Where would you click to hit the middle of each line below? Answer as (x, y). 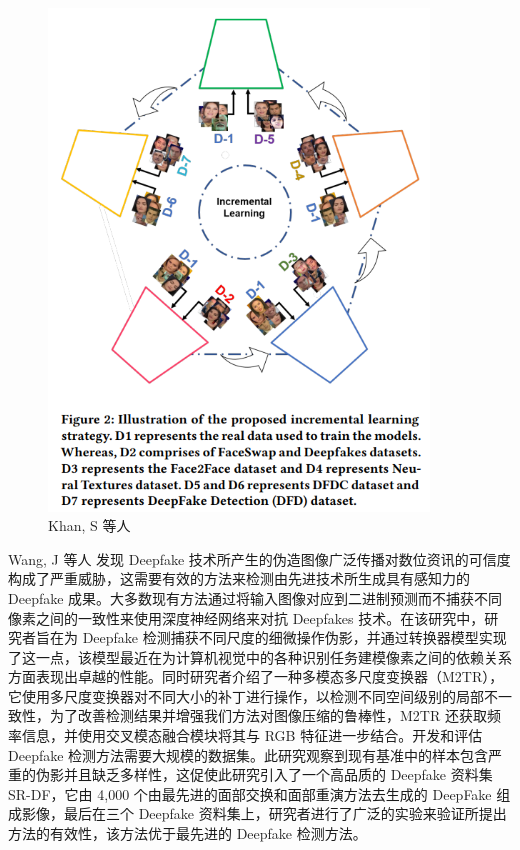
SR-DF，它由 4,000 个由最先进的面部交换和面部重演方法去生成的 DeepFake (250, 793)
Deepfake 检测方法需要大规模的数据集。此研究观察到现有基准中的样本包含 (248, 754)
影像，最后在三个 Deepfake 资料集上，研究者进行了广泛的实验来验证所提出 (264, 813)
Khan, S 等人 (89, 525)
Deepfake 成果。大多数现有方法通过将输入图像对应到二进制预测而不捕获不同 (255, 597)
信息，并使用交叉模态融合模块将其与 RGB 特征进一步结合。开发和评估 (252, 735)
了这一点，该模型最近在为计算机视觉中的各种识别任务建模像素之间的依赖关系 (260, 656)
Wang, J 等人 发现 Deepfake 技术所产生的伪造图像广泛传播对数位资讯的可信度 (259, 558)
